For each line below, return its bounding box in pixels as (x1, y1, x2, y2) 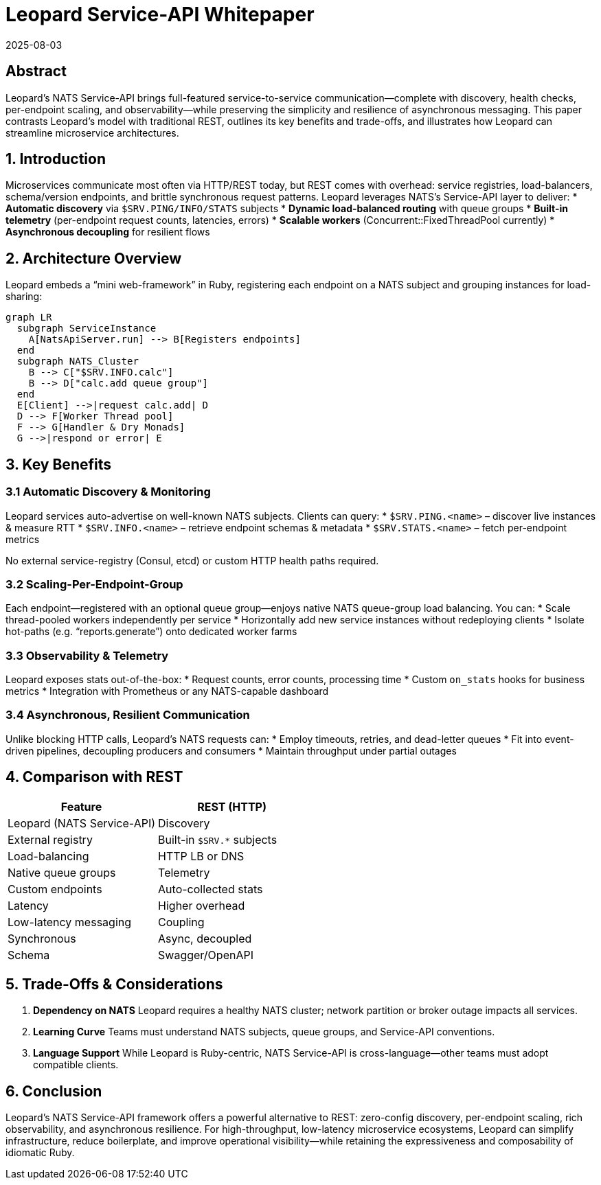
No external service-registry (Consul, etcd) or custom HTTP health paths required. (5, 554, 379, 566)
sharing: (5, 290, 43, 303)
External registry (8, 832, 93, 847)
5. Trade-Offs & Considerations (5, 976, 223, 993)
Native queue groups (8, 865, 116, 879)
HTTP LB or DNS (158, 849, 245, 863)
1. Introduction (5, 150, 106, 168)
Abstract (5, 62, 67, 80)
